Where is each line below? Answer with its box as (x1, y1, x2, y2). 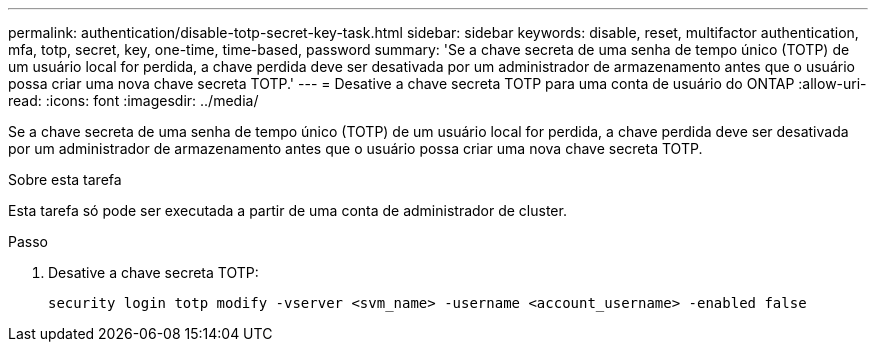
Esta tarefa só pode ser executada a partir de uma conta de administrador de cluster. (8, 202, 567, 219)
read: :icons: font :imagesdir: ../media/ (8, 92, 259, 109)
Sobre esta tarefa (8, 171, 122, 188)
